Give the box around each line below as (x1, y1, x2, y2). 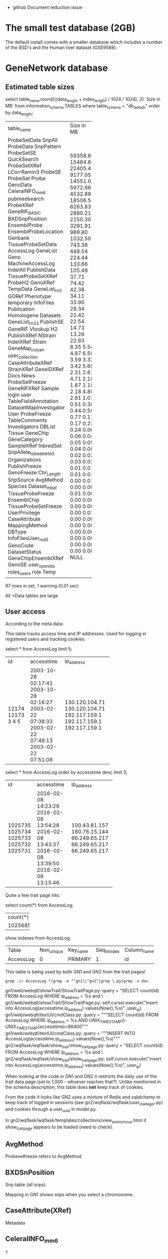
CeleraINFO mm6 (8, 188, 46, 196)
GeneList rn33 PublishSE (8, 318, 64, 326)
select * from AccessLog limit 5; (5, 646, 73, 652)
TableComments (8, 417, 47, 424)
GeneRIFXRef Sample (8, 385, 59, 392)
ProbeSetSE (8, 149, 37, 157)
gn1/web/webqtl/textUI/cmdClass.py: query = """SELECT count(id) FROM (5, 1012, 159, 1018)
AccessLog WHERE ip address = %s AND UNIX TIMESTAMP (5, 1017, 122, 1024)
